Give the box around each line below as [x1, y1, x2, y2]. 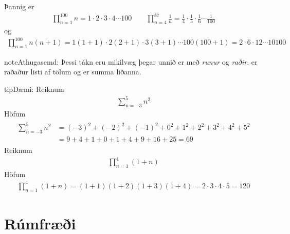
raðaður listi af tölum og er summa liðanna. [4, 66, 141, 77]
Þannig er [4, 1, 34, 11]
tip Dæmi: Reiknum [4, 84, 64, 94]
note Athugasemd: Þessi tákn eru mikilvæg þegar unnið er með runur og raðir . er [4, 56, 258, 67]
